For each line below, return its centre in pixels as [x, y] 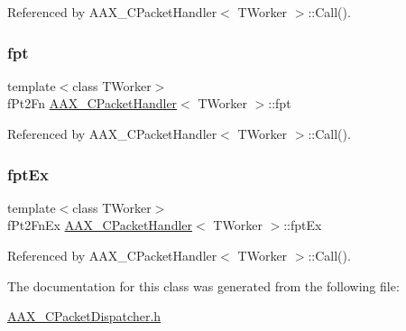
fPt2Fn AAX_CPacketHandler [92, 103]
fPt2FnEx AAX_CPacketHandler [100, 225]
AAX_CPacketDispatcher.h [84, 316]
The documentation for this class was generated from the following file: [203, 285]
